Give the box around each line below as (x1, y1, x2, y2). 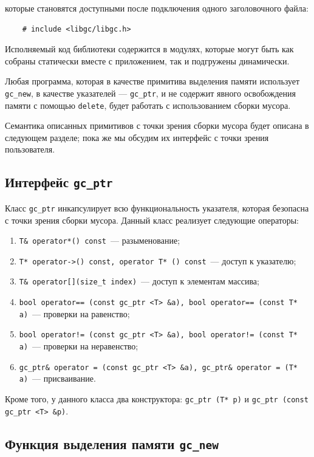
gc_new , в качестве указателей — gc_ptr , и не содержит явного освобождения (5, 86, 296, 99)
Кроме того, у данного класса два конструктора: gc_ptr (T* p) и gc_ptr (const (5, 393, 309, 405)
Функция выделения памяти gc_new (5, 434, 219, 453)
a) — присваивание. (19, 372, 96, 385)
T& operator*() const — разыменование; (19, 234, 180, 247)
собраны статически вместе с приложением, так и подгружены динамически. (5, 54, 290, 67)
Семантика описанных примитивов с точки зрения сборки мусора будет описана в (5, 119, 309, 132)
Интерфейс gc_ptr (5, 173, 113, 191)
